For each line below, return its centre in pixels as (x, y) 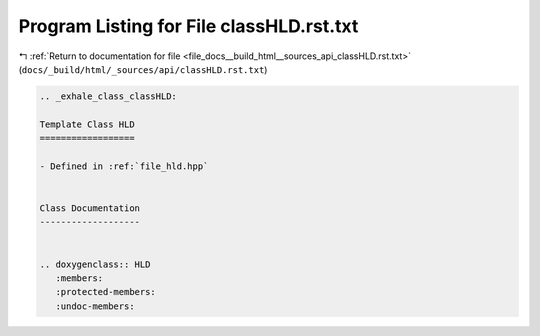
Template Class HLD (87, 124)
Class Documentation (89, 208)
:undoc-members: (95, 306)
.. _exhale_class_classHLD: (108, 96)
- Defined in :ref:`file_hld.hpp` (124, 166)
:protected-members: (106, 292)
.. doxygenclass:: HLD (95, 264)
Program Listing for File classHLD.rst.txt (188, 26)
